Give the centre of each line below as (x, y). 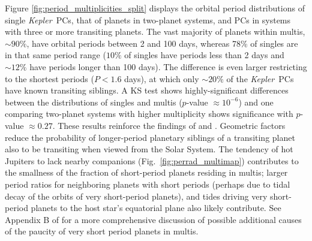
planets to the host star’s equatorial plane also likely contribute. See (156, 208)
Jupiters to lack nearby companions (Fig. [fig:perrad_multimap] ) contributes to (152, 160)
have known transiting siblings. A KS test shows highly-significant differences (147, 90)
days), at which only (162, 78)
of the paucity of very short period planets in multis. (102, 231)
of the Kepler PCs (260, 78)
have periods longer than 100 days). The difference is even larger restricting (168, 66)
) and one (256, 102)
